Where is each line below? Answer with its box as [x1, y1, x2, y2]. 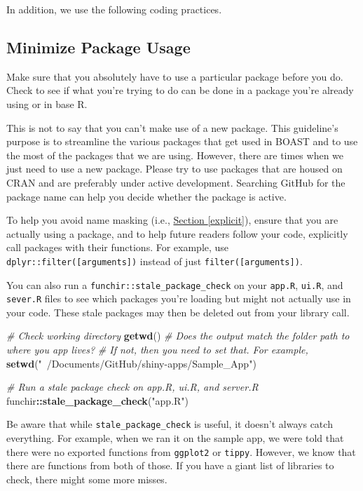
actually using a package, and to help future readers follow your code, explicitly [6, 226, 348, 241]
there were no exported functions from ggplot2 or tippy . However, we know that [6, 444, 356, 459]
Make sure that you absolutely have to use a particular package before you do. [6, 69, 343, 83]
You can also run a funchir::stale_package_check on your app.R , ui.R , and [6, 277, 343, 292]
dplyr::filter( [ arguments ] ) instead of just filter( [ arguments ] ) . [6, 253, 303, 268]
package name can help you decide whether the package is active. [6, 189, 287, 203]
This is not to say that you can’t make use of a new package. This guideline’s [6, 120, 338, 135]
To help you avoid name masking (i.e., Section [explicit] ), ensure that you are [6, 213, 338, 227]
